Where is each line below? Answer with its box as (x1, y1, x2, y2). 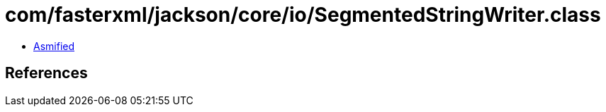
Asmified (33, 39, 75, 52)
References (5, 64, 88, 82)
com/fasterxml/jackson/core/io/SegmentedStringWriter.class (5, 3, 601, 27)
